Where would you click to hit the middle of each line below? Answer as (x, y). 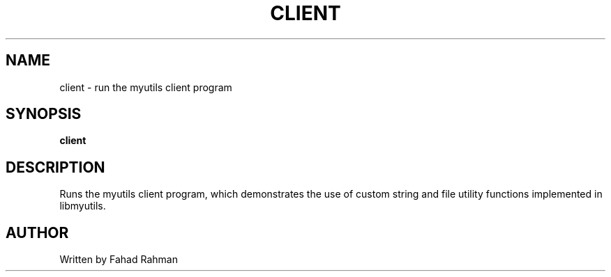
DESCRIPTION (55, 167)
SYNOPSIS (44, 114)
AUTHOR (37, 232)
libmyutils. (83, 206)
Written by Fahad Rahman (119, 260)
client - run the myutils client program (146, 87)
